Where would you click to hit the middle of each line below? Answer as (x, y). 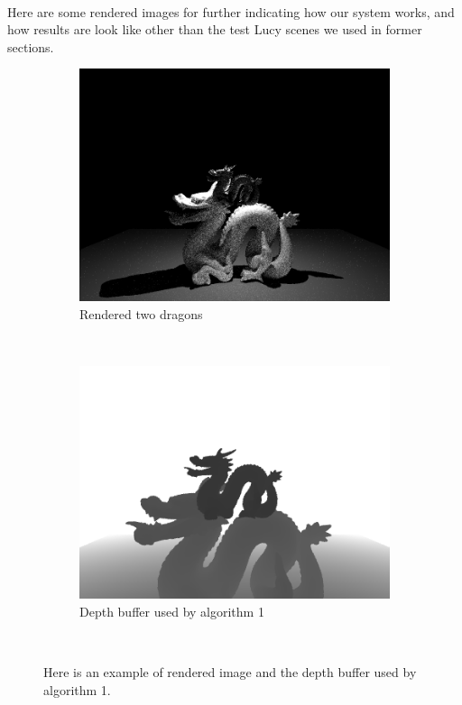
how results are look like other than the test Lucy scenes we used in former (215, 29)
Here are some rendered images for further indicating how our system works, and (231, 11)
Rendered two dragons (141, 313)
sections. (31, 46)
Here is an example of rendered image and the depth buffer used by (230, 671)
